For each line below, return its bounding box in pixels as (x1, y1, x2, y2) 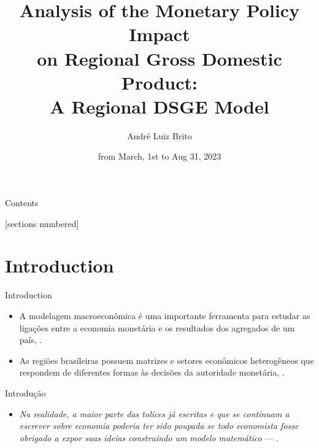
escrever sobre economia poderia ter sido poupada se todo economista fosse (19, 419, 299, 432)
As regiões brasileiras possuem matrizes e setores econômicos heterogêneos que (19, 353, 314, 366)
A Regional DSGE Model (50, 93, 269, 118)
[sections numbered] (5, 217, 79, 230)
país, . (19, 333, 42, 346)
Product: (121, 69, 198, 95)
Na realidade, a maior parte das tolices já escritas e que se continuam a (19, 407, 290, 420)
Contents (5, 196, 39, 209)
